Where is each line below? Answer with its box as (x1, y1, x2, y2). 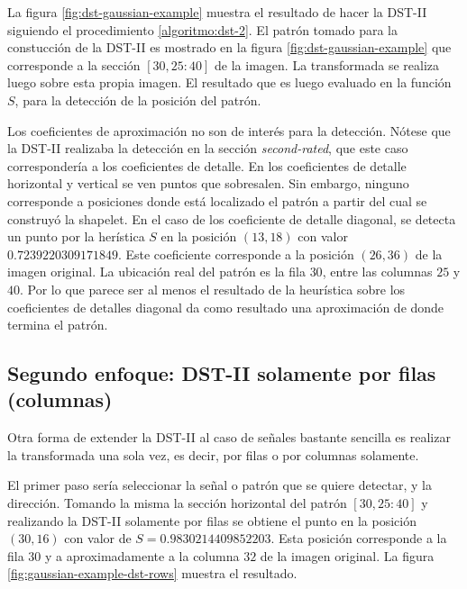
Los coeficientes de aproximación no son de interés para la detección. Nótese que (7, 121, 451, 140)
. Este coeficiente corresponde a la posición (117, 244, 354, 263)
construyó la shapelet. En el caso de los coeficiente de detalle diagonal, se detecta (7, 209, 456, 228)
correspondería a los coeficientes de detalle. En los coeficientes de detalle (7, 156, 407, 175)
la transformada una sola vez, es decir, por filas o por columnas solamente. (7, 445, 419, 464)
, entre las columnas (322, 262, 433, 281)
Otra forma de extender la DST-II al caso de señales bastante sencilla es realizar (7, 428, 451, 447)
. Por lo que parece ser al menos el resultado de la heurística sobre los (20, 279, 406, 298)
